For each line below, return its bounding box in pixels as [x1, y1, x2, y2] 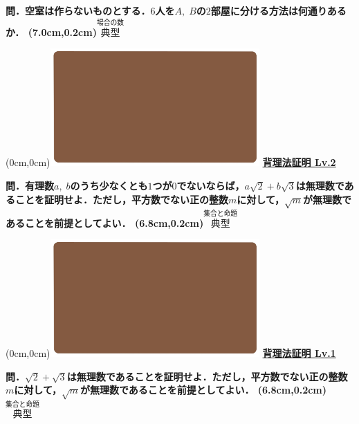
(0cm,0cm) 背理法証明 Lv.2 [6, 155, 336, 169]
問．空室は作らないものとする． [6, 3, 151, 17]
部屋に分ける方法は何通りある [210, 3, 347, 17]
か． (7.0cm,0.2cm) [6, 24, 97, 39]
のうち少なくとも [70, 178, 148, 193]
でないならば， [176, 178, 245, 193]
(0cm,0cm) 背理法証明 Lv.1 [6, 346, 336, 360]
